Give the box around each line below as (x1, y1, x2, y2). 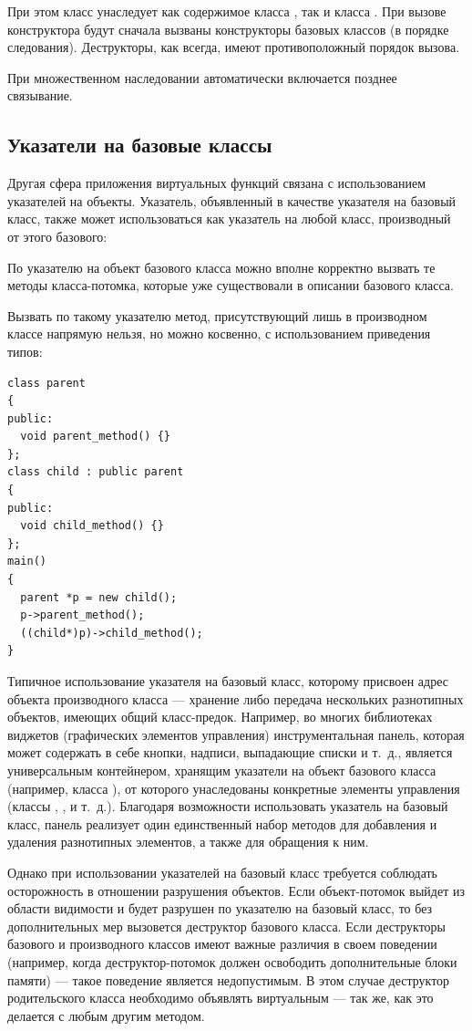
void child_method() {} (20, 519, 164, 533)
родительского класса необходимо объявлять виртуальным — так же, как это (7, 988, 434, 1007)
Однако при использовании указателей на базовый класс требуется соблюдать (7, 862, 437, 881)
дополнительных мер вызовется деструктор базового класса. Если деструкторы (7, 916, 446, 935)
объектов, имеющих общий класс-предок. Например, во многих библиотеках (7, 707, 433, 726)
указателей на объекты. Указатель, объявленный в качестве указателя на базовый (7, 191, 457, 210)
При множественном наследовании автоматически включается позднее (7, 68, 397, 87)
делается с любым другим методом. (7, 1005, 205, 1025)
